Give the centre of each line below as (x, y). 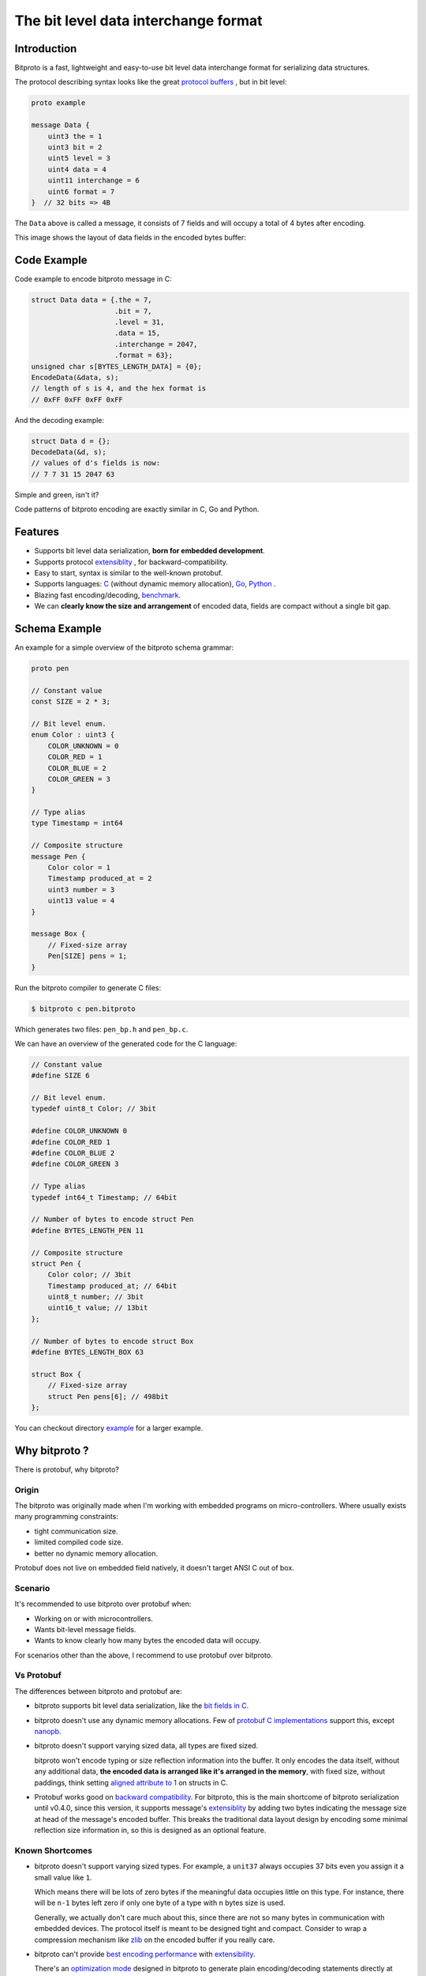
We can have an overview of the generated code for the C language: (126, 1043)
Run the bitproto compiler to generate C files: (88, 987)
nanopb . (48, 1731)
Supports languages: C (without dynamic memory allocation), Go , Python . (155, 584)
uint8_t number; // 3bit (96, 1297)
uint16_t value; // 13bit (98, 1308)
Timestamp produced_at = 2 (100, 879)
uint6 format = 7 (81, 191)
